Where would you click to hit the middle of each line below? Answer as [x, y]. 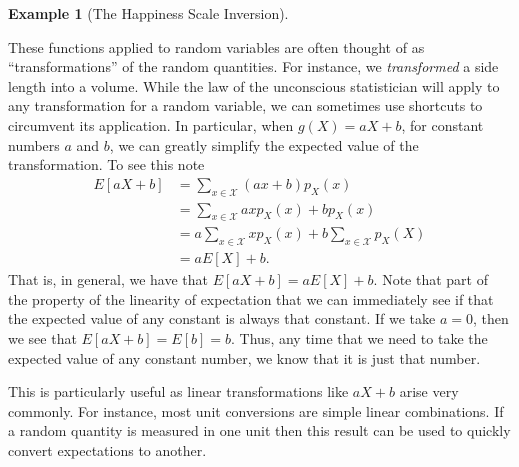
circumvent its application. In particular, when [151, 124]
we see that [42, 338]
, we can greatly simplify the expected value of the [264, 144]
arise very [429, 391]
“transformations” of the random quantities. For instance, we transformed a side [253, 66]
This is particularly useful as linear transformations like [178, 391]
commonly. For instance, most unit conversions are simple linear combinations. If [256, 410]
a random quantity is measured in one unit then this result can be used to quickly [259, 430]
